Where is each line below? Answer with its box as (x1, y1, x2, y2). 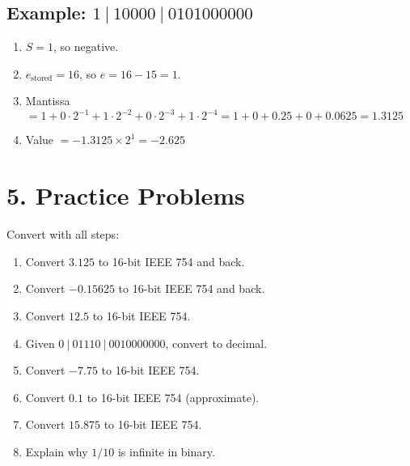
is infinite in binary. (117, 443, 215, 460)
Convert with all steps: (6, 226, 120, 243)
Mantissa (25, 92, 70, 109)
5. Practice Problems (6, 179, 245, 212)
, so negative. (53, 38, 119, 55)
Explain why (25, 443, 88, 460)
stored (31, 74, 53, 83)
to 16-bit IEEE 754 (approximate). (87, 388, 260, 405)
